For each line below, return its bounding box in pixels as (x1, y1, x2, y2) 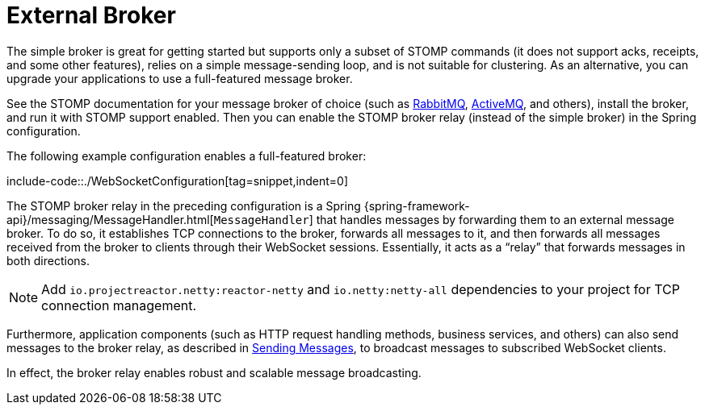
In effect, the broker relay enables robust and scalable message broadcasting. (6, 365, 422, 380)
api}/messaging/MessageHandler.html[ (6, 212, 214, 226)
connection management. (41, 297, 197, 313)
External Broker (6, 2, 176, 29)
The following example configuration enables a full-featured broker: (6, 148, 367, 163)
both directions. (6, 253, 90, 268)
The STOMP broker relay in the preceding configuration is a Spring (6, 198, 361, 213)
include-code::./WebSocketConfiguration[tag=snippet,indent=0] (6, 173, 349, 188)
